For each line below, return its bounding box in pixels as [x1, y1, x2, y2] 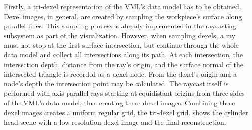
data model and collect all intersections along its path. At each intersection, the [4, 49, 243, 59]
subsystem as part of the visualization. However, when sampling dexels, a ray [4, 30, 236, 40]
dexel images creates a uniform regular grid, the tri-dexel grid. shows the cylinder [4, 107, 248, 117]
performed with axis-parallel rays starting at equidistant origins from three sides [4, 88, 245, 98]
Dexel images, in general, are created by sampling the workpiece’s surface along [4, 11, 242, 21]
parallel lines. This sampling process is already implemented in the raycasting [4, 21, 236, 31]
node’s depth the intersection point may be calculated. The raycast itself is [4, 78, 229, 88]
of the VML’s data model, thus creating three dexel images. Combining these [4, 97, 235, 107]
